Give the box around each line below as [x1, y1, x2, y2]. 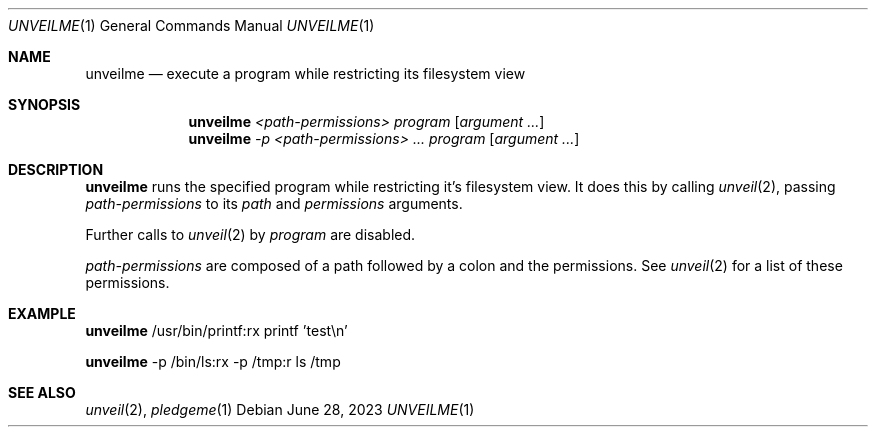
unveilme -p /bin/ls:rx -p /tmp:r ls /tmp [85, 353, 341, 370]
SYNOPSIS [8, 96, 81, 113]
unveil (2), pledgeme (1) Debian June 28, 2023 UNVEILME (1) [85, 401, 475, 418]
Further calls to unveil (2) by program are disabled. [85, 226, 416, 243]
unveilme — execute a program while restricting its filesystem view [85, 65, 526, 82]
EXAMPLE [8, 305, 76, 322]
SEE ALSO [8, 384, 76, 401]
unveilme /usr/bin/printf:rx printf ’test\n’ [85, 322, 348, 339]
